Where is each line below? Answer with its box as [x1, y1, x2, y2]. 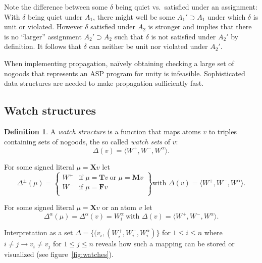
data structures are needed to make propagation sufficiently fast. [4, 78, 204, 88]
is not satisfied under [151, 31, 216, 41]
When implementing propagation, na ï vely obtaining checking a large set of [4, 58, 234, 68]
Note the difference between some [4, 2, 108, 12]
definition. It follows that [4, 41, 81, 51]
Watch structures [4, 102, 96, 118]
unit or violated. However [4, 21, 83, 32]
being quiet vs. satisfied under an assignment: [115, 2, 257, 12]
